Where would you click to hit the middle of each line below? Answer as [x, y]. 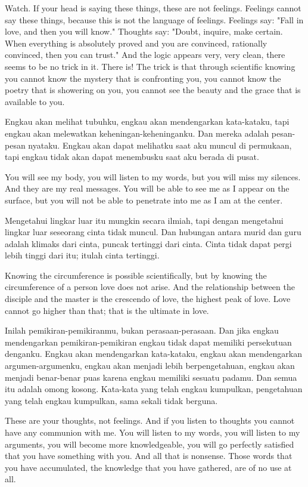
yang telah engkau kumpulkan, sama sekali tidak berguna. [111, 400]
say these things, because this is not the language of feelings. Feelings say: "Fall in [154, 19]
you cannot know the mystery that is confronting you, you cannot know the [143, 78]
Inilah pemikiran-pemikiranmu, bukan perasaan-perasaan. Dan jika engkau [142, 330]
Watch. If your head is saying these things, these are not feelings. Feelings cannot [153, 8]
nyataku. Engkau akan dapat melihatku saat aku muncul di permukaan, [160, 145]
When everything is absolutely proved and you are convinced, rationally [136, 43]
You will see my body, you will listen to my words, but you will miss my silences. [153, 176]
